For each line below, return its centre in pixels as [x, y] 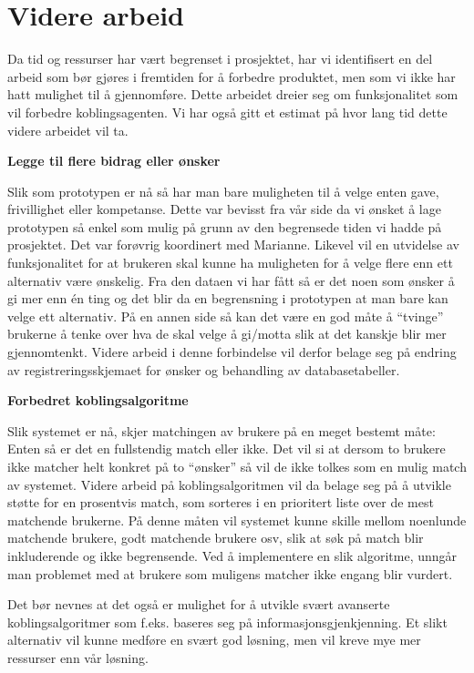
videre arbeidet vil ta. [68, 130]
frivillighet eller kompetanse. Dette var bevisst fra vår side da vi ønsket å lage [224, 209]
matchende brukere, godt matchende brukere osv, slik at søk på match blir [216, 538]
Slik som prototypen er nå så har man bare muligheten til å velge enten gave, [223, 191]
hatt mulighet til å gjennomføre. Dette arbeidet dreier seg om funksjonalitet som [233, 94]
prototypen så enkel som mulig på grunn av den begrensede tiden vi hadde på [225, 226]
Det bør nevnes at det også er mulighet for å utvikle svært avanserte [199, 604]
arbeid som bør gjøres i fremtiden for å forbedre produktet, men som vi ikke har [232, 76]
